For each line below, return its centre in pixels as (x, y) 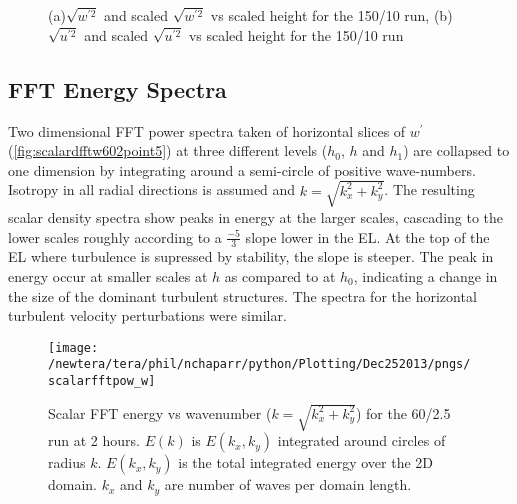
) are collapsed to (456, 150)
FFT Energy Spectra (117, 88)
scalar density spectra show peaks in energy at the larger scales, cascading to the (256, 216)
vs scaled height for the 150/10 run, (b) (331, 15)
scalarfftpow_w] (102, 381)
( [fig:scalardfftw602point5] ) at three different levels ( (168, 150)
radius (67, 462)
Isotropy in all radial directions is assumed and (152, 189)
